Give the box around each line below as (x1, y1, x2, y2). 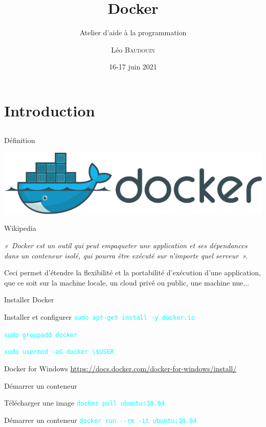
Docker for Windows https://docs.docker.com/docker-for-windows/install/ (4, 363, 237, 373)
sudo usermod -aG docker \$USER (4, 348, 114, 356)
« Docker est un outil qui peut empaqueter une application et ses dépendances (4, 240, 248, 251)
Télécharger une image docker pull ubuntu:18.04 (4, 397, 165, 408)
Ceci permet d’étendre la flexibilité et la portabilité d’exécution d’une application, (4, 267, 261, 278)
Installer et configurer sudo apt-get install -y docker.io (4, 312, 195, 322)
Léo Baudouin (111, 44, 155, 55)
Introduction (4, 100, 95, 121)
